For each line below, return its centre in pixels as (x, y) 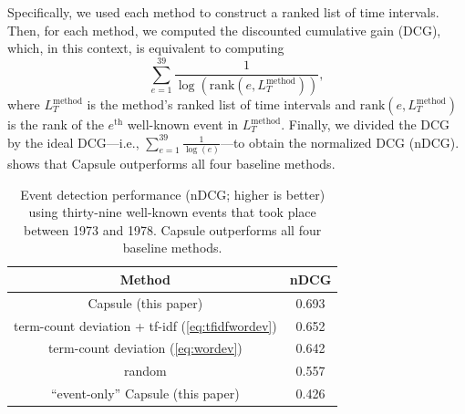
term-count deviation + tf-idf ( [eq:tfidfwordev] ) (145, 325)
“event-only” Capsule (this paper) (145, 393)
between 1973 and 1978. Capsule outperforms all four (173, 229)
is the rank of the (56, 124)
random (145, 371)
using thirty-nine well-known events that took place (172, 212)
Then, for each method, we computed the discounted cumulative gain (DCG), (224, 30)
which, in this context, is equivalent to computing (146, 48)
